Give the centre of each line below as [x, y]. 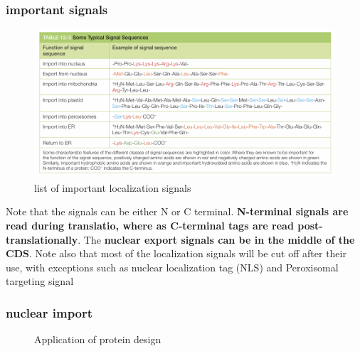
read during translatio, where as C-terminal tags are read [150, 225]
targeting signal [40, 281]
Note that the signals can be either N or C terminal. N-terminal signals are [177, 211]
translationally [42, 239]
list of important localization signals [113, 187]
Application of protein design [98, 339]
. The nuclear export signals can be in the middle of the [216, 239]
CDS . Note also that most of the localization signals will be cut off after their [176, 253]
